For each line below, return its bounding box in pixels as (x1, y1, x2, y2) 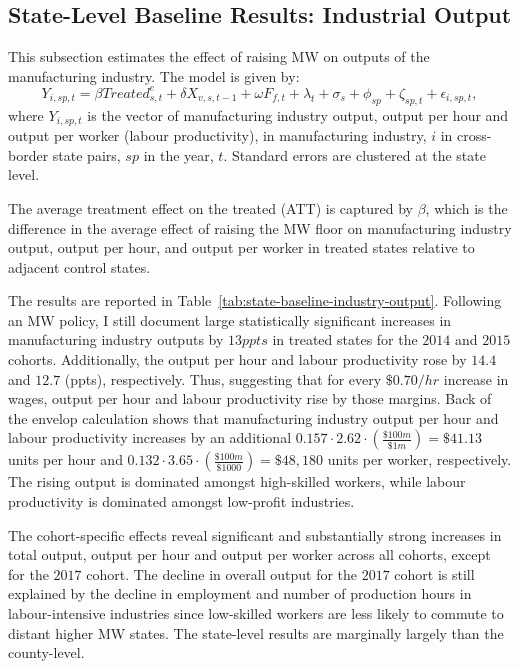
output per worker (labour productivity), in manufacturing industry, (8, 125, 427, 146)
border (8, 144, 49, 165)
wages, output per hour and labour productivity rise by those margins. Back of (8, 388, 492, 409)
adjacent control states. (8, 256, 151, 277)
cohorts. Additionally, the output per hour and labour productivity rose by (8, 349, 467, 370)
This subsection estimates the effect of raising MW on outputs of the (8, 46, 430, 67)
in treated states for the (272, 329, 418, 350)
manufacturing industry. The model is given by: (8, 65, 300, 86)
